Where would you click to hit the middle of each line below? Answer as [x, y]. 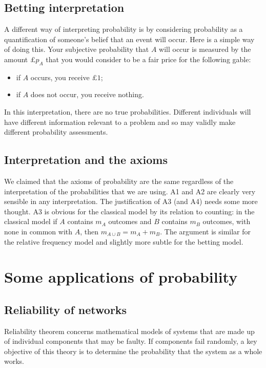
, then [89, 231]
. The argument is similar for [206, 231]
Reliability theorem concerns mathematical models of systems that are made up [129, 331]
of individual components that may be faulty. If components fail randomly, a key [131, 341]
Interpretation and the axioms [86, 160]
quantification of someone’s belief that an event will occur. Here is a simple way [129, 39]
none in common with [38, 231]
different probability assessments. [56, 132]
